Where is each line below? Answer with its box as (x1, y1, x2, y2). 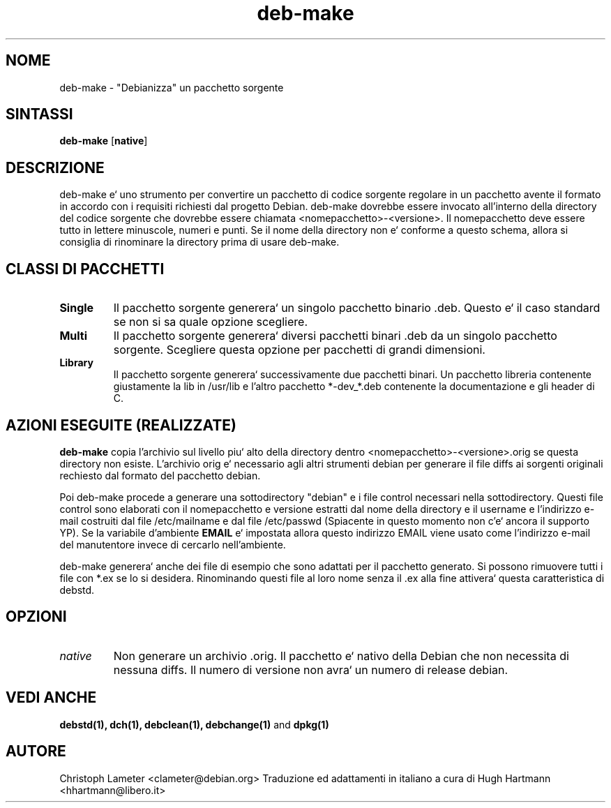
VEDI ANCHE (6, 689, 97, 707)
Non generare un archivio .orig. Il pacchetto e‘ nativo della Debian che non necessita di (113, 648, 569, 663)
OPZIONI (6, 608, 67, 626)
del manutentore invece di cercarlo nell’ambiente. (59, 538, 286, 551)
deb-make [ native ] (59, 135, 148, 147)
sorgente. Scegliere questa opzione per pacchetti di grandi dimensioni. (113, 343, 485, 357)
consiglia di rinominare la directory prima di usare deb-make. (59, 236, 340, 248)
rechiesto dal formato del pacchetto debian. (59, 469, 261, 481)
